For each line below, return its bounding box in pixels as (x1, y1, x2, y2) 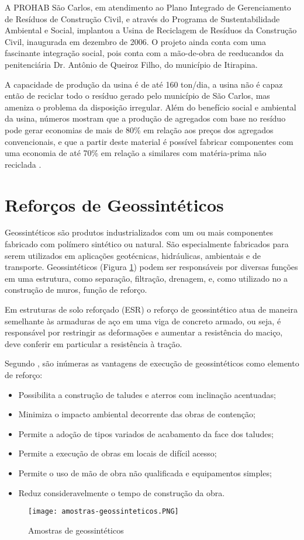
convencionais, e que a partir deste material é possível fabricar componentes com (5, 135, 293, 147)
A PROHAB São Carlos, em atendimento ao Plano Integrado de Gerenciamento (5, 1, 291, 13)
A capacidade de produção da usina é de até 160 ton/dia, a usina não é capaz (5, 78, 283, 90)
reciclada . (5, 158, 42, 170)
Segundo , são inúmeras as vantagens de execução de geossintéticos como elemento (5, 357, 299, 369)
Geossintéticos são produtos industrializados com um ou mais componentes (5, 226, 273, 238)
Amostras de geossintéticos (28, 524, 124, 536)
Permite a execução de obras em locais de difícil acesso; (18, 447, 217, 459)
